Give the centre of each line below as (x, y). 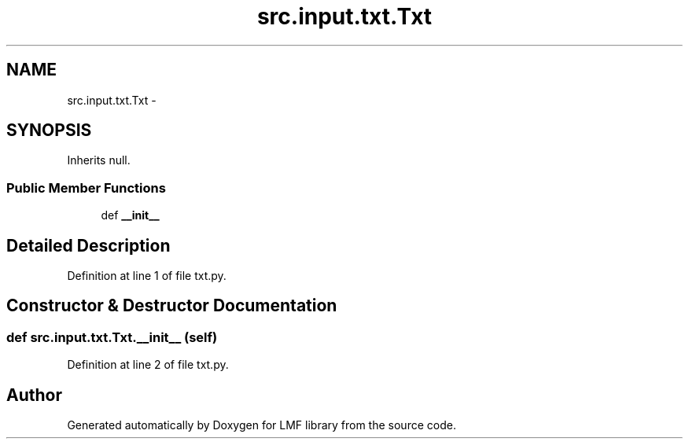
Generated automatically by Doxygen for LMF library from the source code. (262, 425)
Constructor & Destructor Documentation (172, 306)
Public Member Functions (86, 188)
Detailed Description (88, 245)
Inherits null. (99, 160)
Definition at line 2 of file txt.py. (148, 365)
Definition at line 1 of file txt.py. (147, 276)
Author (34, 395)
